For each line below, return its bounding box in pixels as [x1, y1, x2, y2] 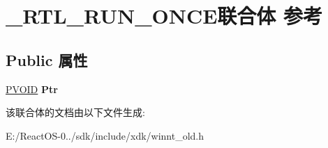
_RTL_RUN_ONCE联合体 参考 [6, 1, 323, 30]
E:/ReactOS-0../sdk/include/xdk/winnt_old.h [6, 128, 204, 142]
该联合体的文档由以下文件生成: [6, 105, 145, 120]
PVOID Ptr [6, 81, 58, 96]
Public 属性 [6, 49, 88, 70]
